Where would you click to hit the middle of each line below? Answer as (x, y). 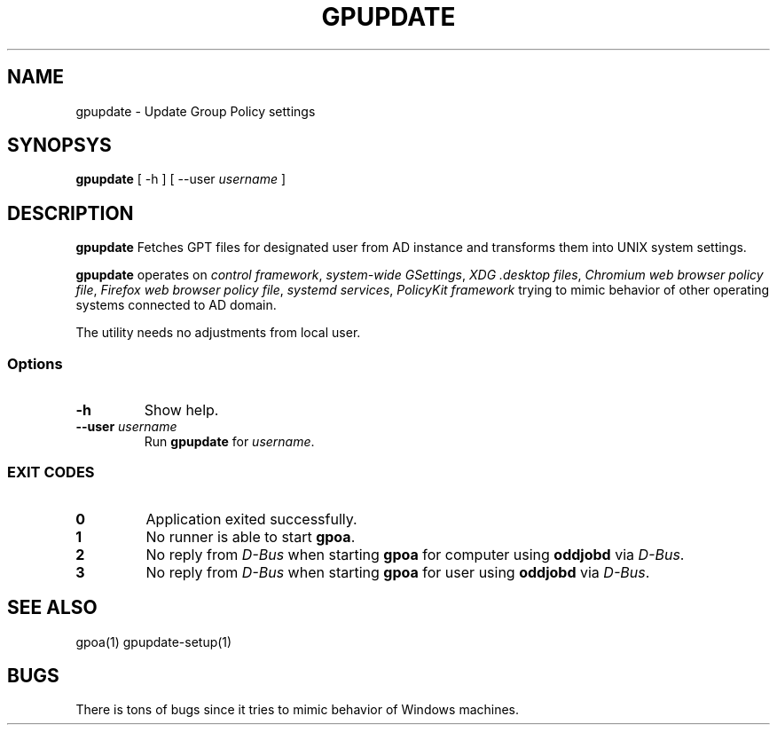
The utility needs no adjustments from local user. (218, 333)
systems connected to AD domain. (176, 305)
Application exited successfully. (251, 519)
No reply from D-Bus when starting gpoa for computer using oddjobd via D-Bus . (415, 554)
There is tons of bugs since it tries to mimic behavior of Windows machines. (298, 710)
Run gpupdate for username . (229, 442)
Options (35, 363)
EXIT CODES (51, 472)
